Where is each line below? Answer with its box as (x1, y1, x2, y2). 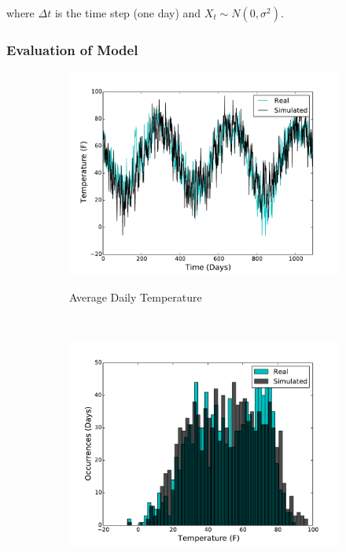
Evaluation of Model (6, 39, 138, 59)
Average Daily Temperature (69, 288, 202, 305)
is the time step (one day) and (54, 5, 201, 20)
